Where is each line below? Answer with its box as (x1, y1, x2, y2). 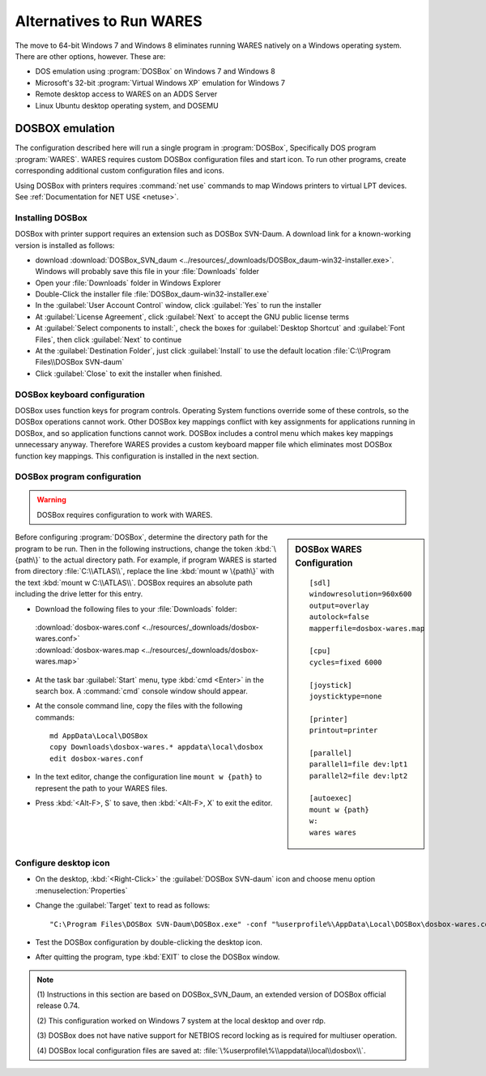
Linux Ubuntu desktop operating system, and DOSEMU (35, 100, 219, 110)
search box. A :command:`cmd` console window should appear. (35, 685, 249, 696)
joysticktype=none (309, 691, 382, 701)
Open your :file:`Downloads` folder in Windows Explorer (35, 278, 221, 288)
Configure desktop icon (15, 857, 110, 869)
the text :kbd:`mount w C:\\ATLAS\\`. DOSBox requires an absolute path (15, 578, 253, 587)
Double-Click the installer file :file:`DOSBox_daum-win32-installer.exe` (35, 289, 270, 299)
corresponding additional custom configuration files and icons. (15, 166, 224, 176)
